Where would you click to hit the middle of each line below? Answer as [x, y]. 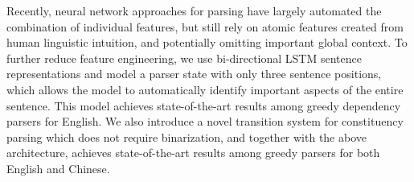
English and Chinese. [58, 168]
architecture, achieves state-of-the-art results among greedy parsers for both [193, 153]
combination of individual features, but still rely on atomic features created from [205, 26]
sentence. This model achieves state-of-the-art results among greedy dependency [204, 105]
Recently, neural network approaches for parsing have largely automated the [194, 10]
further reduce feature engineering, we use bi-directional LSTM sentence [184, 58]
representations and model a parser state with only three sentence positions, [194, 74]
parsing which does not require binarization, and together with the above [187, 136]
